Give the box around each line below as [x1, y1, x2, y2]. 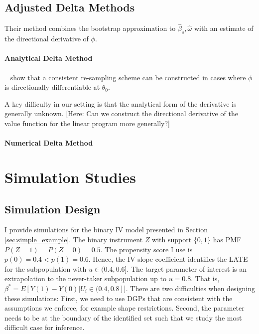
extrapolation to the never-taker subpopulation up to [4, 273, 166, 284]
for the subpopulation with [4, 263, 87, 274]
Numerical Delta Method [4, 138, 93, 148]
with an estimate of [194, 23, 254, 33]
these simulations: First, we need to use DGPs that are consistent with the [4, 293, 233, 303]
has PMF [213, 234, 242, 244]
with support [152, 234, 192, 244]
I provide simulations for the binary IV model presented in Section [4, 224, 208, 235]
